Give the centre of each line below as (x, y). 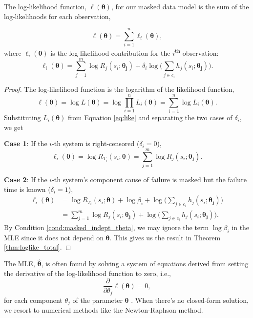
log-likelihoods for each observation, (57, 16)
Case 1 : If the (26, 143)
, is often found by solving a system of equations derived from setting (145, 264)
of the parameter (97, 300)
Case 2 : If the (26, 179)
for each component (33, 300)
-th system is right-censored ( (96, 143)
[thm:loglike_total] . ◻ (38, 247)
